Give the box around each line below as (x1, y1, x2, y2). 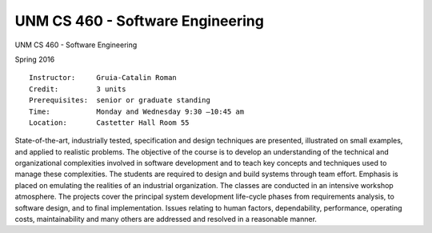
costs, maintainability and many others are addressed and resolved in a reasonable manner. (14, 215, 318, 224)
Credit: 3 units (29, 84, 126, 94)
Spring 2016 (14, 54, 55, 64)
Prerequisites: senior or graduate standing (29, 96, 211, 105)
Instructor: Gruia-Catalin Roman (29, 73, 178, 82)
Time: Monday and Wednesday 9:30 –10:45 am (29, 106, 244, 116)
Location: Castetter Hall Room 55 (29, 118, 190, 127)
